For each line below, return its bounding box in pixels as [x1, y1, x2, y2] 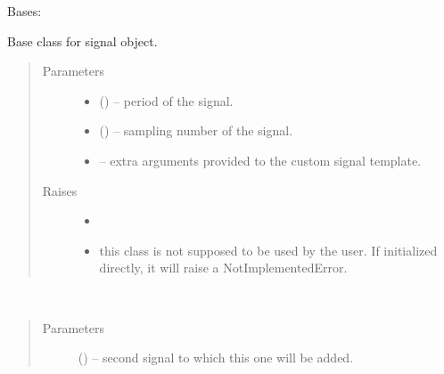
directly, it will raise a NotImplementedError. [99, 258, 348, 277]
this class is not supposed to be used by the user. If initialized [99, 240, 438, 259]
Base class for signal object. [7, 31, 158, 50]
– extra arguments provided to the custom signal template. [99, 150, 422, 169]
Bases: [7, 2, 42, 20]
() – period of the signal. [99, 91, 234, 110]
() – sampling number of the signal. [99, 121, 293, 140]
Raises [42, 181, 78, 199]
